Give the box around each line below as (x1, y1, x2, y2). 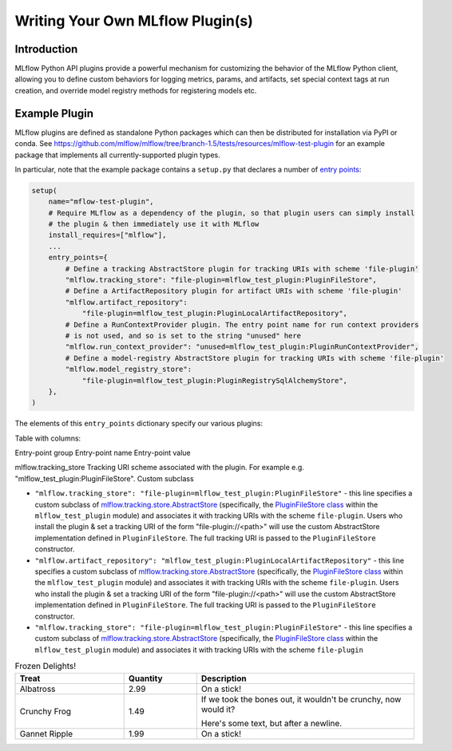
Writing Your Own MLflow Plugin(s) (14, 12, 253, 30)
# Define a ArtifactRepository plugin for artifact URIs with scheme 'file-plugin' (65, 287, 402, 295)
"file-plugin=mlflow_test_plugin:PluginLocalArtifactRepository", (81, 309, 347, 318)
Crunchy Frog (19, 706, 72, 717)
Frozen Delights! (14, 661, 76, 672)
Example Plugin (14, 106, 94, 120)
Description (200, 673, 247, 684)
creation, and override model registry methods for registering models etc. (14, 85, 257, 95)
